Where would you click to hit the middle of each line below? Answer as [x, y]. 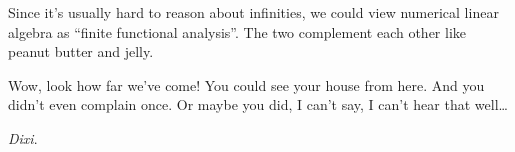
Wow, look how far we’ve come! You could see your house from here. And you [246, 84]
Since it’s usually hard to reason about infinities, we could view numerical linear [253, 12]
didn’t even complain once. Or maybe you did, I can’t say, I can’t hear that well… [258, 104]
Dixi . [23, 137]
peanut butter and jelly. [81, 51]
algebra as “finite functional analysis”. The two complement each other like [237, 31]
